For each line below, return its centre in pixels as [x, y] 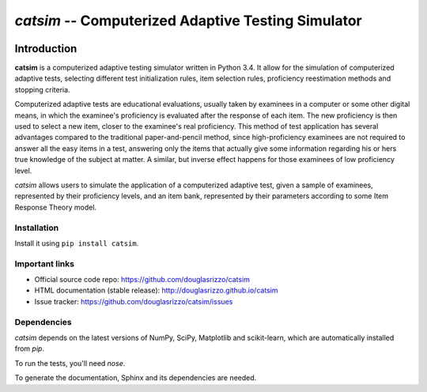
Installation [37, 228]
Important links [45, 263]
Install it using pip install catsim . [77, 243]
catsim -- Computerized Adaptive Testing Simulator [189, 21]
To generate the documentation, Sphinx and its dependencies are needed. [136, 378]
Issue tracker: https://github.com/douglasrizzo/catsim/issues [134, 301]
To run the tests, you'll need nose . [70, 363]
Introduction [46, 49]
